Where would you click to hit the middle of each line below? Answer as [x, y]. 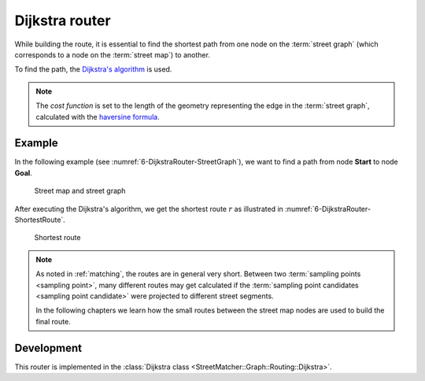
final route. [53, 321]
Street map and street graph [80, 191]
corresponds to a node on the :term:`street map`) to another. [112, 54]
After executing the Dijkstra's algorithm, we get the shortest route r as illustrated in [149, 209]
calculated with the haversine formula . [98, 117]
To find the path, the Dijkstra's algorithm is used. [93, 69]
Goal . [24, 172]
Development [48, 348]
